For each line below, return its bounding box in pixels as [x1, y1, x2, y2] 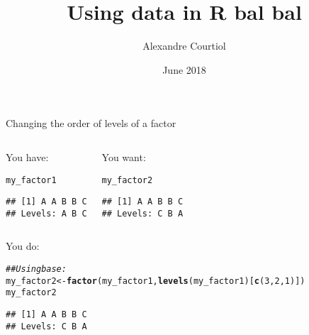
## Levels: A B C [6, 208, 87, 219]
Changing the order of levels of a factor [6, 116, 176, 131]
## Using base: [6, 264, 67, 275]
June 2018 [162, 62, 206, 77]
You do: [6, 238, 40, 253]
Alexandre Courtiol [142, 38, 226, 53]
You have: [6, 149, 49, 164]
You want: [101, 149, 146, 164]
